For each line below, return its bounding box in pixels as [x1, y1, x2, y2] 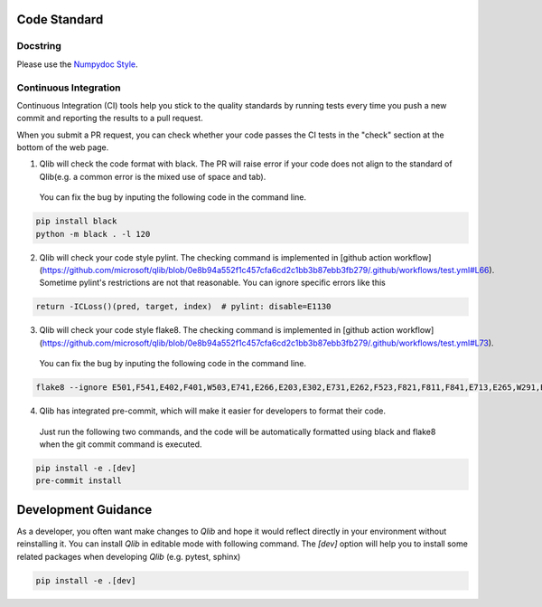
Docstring [16, 40, 62, 52]
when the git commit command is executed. [39, 439, 202, 450]
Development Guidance [16, 502, 153, 517]
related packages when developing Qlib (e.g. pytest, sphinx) [16, 551, 241, 562]
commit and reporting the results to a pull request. [16, 113, 203, 124]
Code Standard [16, 12, 104, 27]
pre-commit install [35, 476, 122, 486]
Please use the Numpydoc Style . [16, 59, 138, 70]
